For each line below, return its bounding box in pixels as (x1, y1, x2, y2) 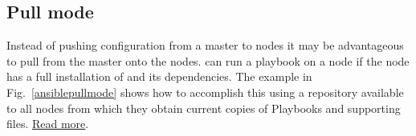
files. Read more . (6, 115, 89, 132)
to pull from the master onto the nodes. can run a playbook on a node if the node (6, 52, 410, 69)
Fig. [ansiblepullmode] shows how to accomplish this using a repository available (6, 83, 404, 100)
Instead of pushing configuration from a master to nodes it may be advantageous (6, 37, 404, 54)
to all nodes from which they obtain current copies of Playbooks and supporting (6, 99, 401, 116)
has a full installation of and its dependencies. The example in (6, 68, 312, 85)
